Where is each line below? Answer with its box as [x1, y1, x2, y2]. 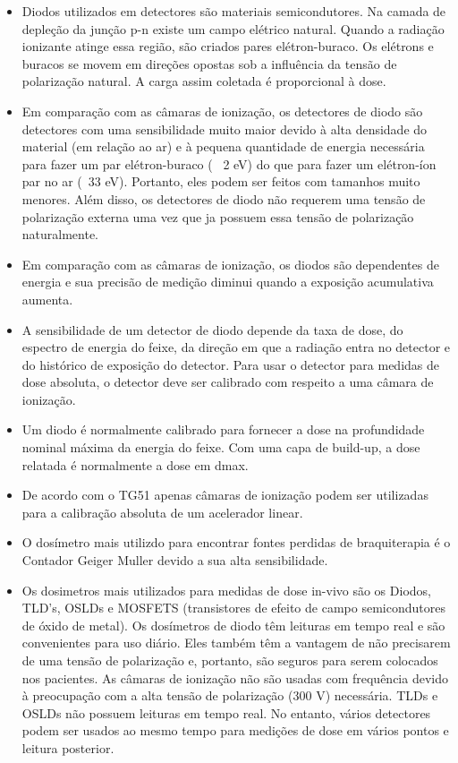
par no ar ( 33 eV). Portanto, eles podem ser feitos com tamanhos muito [21, 172, 420, 191]
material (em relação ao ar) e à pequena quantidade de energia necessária [21, 137, 425, 156]
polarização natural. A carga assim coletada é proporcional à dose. [21, 72, 386, 90]
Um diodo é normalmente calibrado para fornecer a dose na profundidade [21, 420, 425, 439]
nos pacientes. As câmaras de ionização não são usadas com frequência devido [21, 668, 448, 687]
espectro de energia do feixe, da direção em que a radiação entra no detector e [21, 338, 450, 356]
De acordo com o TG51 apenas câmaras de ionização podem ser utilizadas [21, 485, 428, 504]
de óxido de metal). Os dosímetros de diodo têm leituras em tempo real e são [21, 615, 445, 634]
